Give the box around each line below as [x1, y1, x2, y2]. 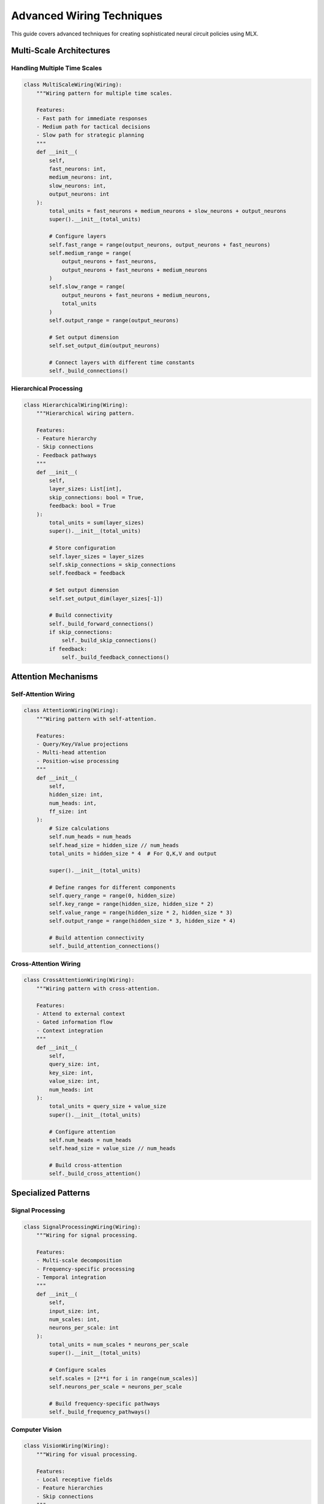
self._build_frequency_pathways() [49, 1408, 151, 1416]
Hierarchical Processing [11, 384, 83, 392]
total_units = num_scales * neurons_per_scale [49, 1342, 188, 1348]
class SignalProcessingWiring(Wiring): [23, 1223, 141, 1230]
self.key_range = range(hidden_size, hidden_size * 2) [49, 901, 214, 908]
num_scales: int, [49, 1316, 100, 1323]
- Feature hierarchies [36, 1485, 103, 1491]
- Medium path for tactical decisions [36, 123, 151, 131]
